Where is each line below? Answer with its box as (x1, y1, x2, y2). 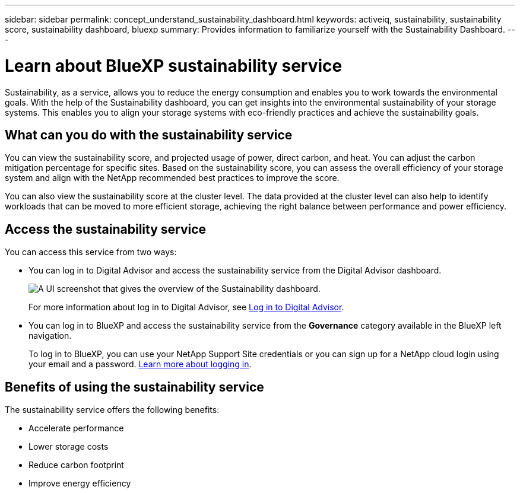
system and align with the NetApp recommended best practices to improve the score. (5, 173, 340, 183)
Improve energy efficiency (28, 478, 131, 489)
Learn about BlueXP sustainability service (5, 55, 343, 76)
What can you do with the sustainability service (5, 127, 293, 142)
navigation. (28, 330, 72, 341)
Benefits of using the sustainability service (5, 379, 264, 395)
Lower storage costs (28, 441, 109, 452)
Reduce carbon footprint (28, 460, 124, 470)
